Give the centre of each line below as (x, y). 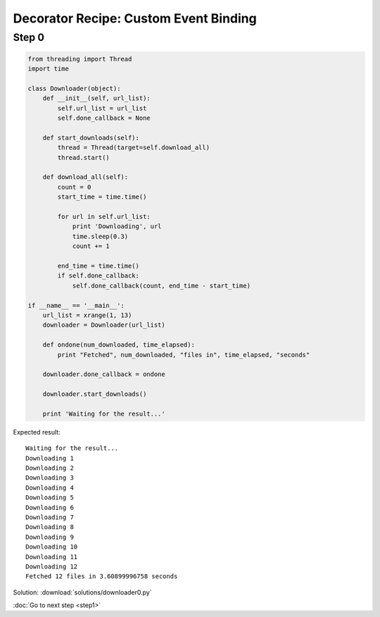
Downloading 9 (50, 537)
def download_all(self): (85, 177)
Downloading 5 (50, 498)
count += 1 (91, 246)
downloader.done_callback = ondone (104, 374)
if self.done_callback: (99, 276)
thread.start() (84, 157)
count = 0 (74, 187)
